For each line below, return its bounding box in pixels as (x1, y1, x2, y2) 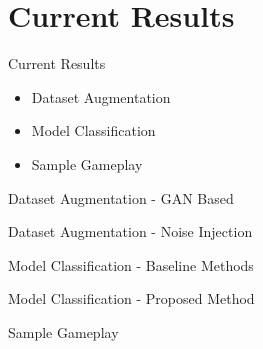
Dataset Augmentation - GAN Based (8, 187, 234, 208)
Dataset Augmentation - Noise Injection (8, 221, 253, 242)
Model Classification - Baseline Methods (8, 254, 254, 275)
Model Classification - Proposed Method (8, 288, 255, 309)
